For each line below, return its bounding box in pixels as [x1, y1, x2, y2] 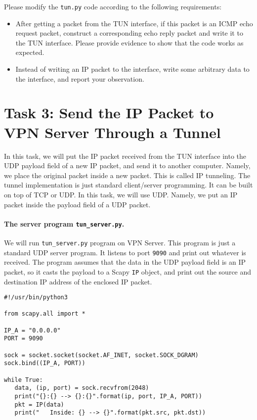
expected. [15, 47, 44, 57]
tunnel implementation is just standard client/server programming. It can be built [4, 180, 253, 190]
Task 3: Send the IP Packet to [4, 102, 214, 123]
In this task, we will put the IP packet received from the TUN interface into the [4, 150, 247, 161]
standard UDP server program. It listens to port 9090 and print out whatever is [4, 247, 246, 257]
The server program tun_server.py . [4, 218, 125, 229]
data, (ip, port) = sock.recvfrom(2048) [14, 384, 149, 392]
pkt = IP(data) [14, 401, 64, 408]
